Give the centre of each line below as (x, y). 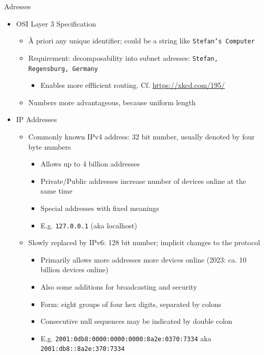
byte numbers (50, 146)
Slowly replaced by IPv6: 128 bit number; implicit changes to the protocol (144, 242)
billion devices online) (75, 269)
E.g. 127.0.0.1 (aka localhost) (89, 225)
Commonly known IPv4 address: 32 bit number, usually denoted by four (141, 136)
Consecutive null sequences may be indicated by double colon (136, 321)
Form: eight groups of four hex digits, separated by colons (131, 304)
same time (56, 191)
